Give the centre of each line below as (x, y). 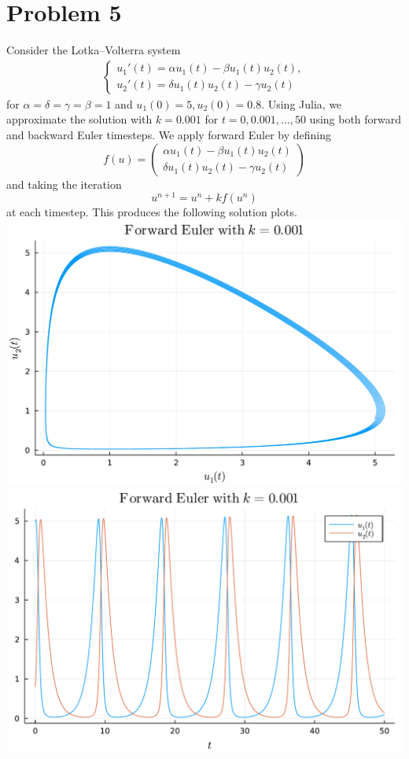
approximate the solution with (79, 119)
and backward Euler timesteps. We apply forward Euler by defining (169, 134)
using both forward (356, 119)
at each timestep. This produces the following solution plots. (152, 212)
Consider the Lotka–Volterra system (94, 50)
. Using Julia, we (302, 103)
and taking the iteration (64, 184)
